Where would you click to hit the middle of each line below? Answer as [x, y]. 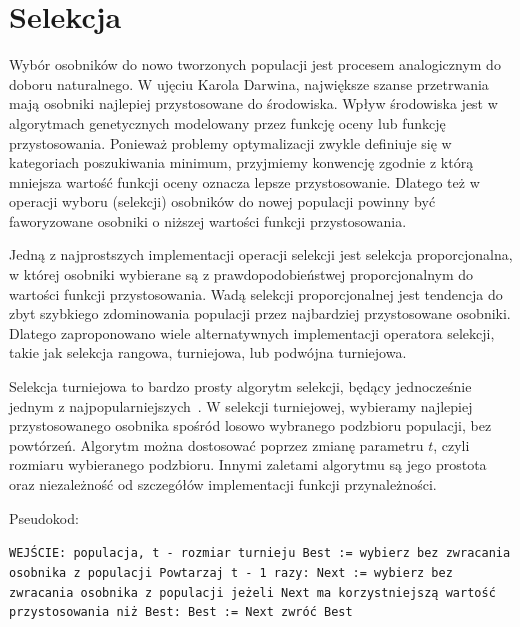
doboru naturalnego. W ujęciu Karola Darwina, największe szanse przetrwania [249, 83]
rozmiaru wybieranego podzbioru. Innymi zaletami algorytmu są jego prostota [248, 464]
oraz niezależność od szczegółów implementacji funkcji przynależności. [223, 484]
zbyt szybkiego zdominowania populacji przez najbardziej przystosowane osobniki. [260, 313]
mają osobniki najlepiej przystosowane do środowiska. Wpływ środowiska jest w [253, 103]
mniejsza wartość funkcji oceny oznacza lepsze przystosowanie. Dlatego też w [244, 181]
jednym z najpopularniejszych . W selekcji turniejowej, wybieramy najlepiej [241, 405]
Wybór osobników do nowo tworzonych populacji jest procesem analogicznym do [255, 64]
